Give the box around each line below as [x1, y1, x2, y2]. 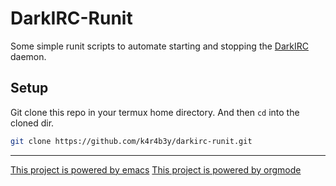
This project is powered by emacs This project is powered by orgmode [10, 163, 302, 176]
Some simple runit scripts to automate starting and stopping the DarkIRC [10, 40, 309, 52]
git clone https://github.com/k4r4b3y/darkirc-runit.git [10, 136, 253, 146]
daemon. [10, 50, 47, 62]
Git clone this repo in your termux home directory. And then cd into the [10, 106, 300, 118]
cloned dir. [10, 117, 55, 129]
